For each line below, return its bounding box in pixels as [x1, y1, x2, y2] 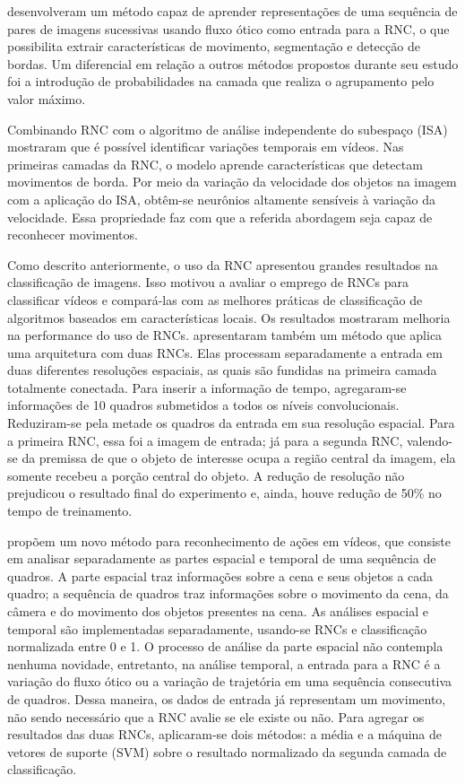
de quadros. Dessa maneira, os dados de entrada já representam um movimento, [7, 689, 446, 708]
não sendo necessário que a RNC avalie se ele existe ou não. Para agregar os [7, 707, 425, 726]
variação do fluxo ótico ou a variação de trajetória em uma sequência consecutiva [7, 672, 452, 691]
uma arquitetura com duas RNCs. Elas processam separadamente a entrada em [7, 343, 443, 362]
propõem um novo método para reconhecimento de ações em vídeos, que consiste [7, 531, 452, 550]
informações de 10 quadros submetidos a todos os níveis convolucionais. [7, 396, 400, 414]
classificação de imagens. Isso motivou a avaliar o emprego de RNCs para [7, 273, 409, 292]
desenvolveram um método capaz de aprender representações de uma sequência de [7, 2, 458, 20]
